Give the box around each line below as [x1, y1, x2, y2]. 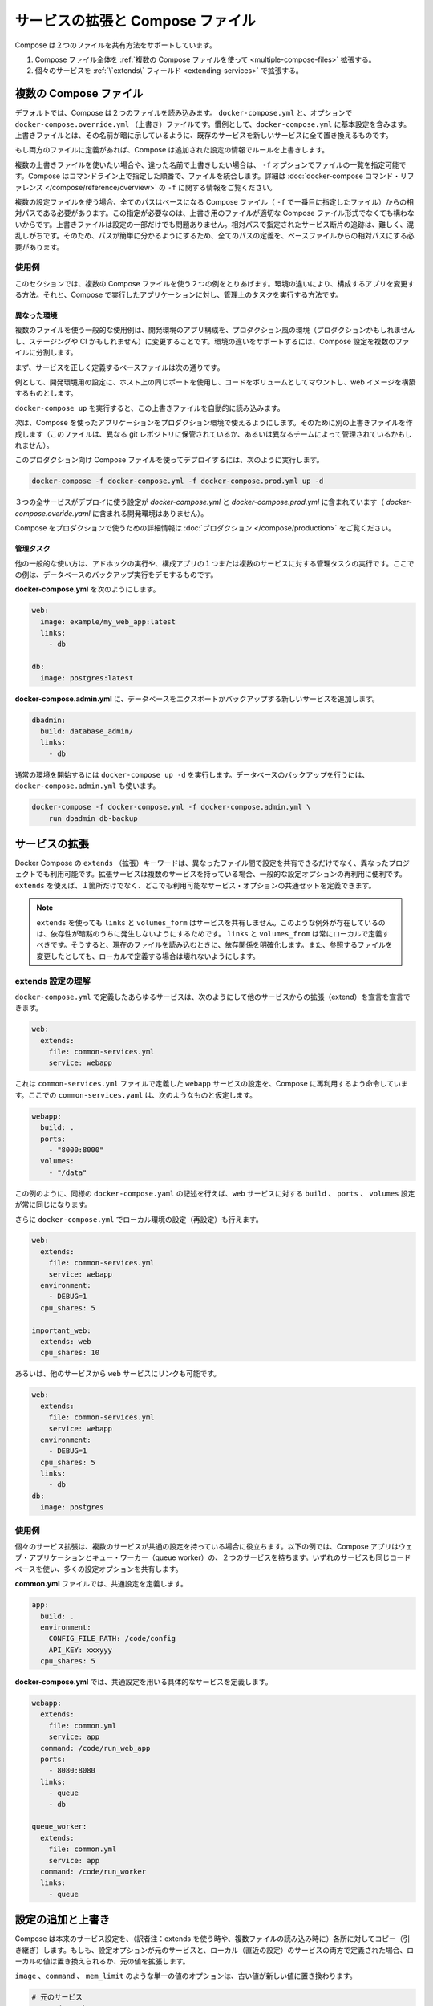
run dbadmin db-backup [48, 814, 138, 822]
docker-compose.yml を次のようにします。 [14, 584, 160, 594]
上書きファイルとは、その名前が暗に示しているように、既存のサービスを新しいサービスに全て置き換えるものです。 [14, 131, 393, 140]
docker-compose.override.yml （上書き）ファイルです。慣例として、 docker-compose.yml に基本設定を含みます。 [14, 119, 411, 128]
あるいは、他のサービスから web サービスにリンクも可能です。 [14, 1369, 221, 1379]
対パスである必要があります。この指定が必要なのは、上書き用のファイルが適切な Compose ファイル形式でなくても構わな [14, 209, 415, 218]
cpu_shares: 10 [40, 1348, 100, 1358]
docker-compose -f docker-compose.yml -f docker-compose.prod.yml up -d [31, 477, 324, 485]
